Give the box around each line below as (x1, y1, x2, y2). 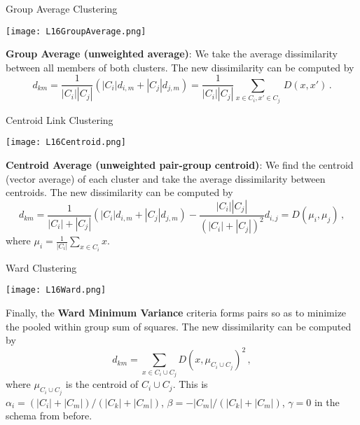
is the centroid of (65, 377, 139, 391)
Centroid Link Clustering (6, 112, 113, 127)
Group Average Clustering (6, 1, 118, 15)
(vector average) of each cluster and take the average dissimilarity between (6, 171, 326, 186)
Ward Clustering (6, 260, 77, 274)
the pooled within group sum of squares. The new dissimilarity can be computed (6, 319, 352, 333)
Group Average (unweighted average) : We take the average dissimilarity (6, 46, 338, 61)
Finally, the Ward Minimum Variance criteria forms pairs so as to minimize (6, 305, 347, 319)
